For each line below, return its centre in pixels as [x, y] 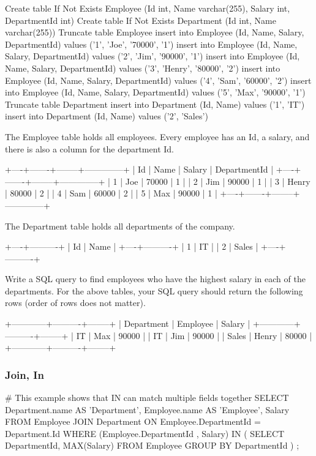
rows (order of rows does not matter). [75, 303]
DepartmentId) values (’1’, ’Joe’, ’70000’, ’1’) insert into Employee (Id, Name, [151, 44]
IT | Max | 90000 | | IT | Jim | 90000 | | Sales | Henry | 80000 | [194, 335]
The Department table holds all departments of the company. [120, 226]
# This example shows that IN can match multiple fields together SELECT [147, 398]
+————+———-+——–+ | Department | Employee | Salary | [128, 323]
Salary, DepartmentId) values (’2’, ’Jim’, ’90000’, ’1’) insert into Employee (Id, [152, 56]
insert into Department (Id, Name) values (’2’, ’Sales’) [107, 116]
